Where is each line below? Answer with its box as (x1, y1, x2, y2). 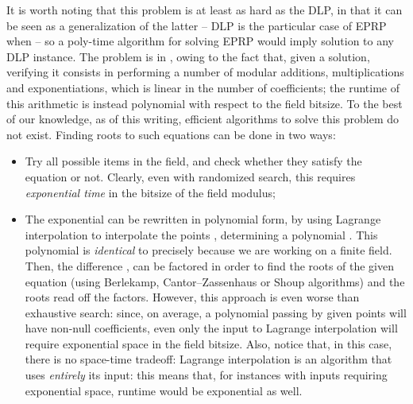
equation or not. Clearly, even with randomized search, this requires (25, 168, 356, 185)
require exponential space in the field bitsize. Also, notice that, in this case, (25, 335, 392, 352)
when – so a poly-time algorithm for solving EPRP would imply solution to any (6, 33, 395, 49)
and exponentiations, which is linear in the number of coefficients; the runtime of (6, 79, 400, 95)
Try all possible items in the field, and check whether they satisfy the (25, 153, 362, 169)
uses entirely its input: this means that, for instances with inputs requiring (25, 367, 388, 383)
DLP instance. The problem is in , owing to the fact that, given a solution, (6, 48, 370, 64)
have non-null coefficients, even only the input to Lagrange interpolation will (25, 320, 398, 336)
